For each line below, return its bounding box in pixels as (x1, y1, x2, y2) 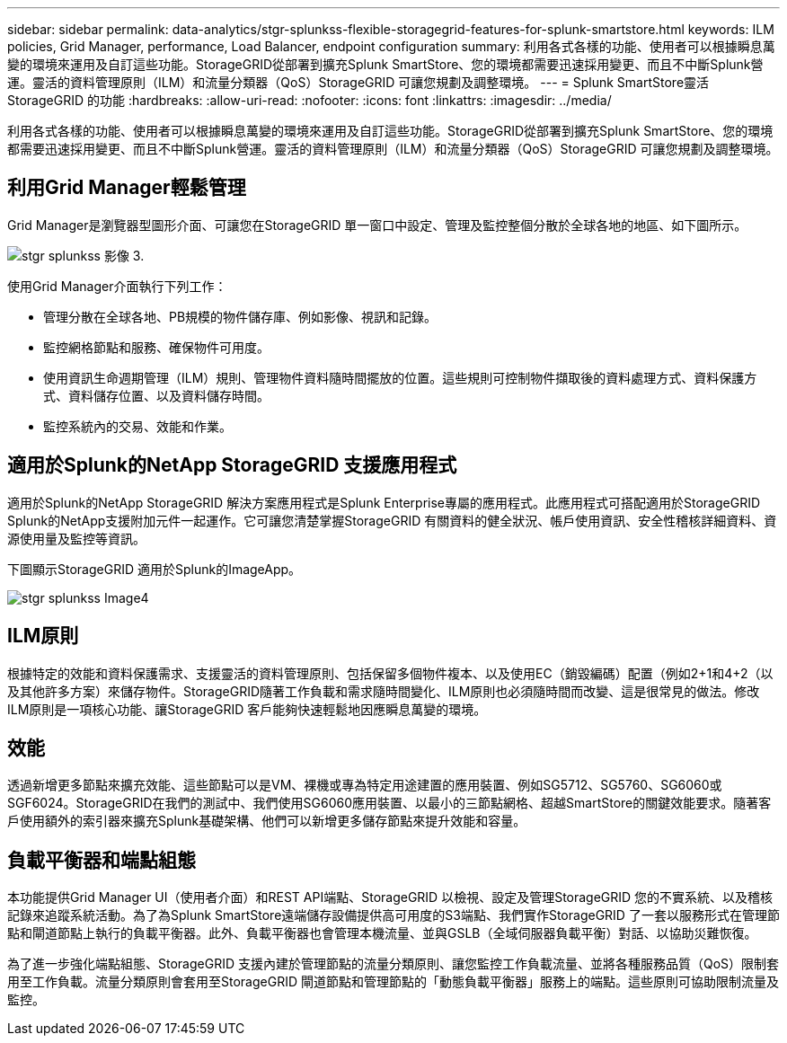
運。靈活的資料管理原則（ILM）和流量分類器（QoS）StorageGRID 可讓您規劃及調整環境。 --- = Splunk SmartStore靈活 (7, 75, 710, 90)
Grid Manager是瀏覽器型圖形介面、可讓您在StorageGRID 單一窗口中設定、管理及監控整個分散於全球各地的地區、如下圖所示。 (7, 217, 747, 233)
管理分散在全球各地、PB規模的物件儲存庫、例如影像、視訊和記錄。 (43, 308, 438, 324)
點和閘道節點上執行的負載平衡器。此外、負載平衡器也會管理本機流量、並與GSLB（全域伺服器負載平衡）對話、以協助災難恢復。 (7, 925, 757, 941)
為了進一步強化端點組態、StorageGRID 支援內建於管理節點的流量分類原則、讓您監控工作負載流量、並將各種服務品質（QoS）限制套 (7, 956, 780, 972)
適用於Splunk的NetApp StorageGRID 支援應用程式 (7, 454, 457, 477)
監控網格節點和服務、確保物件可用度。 (43, 339, 270, 355)
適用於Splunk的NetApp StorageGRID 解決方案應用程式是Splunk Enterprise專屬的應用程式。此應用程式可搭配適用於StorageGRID (7, 494, 761, 510)
